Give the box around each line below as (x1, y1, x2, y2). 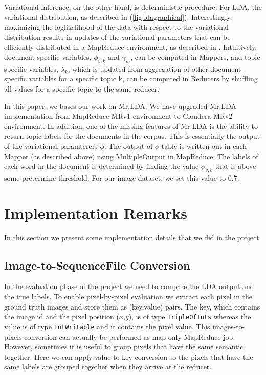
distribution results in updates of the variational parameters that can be (4, 31, 231, 42)
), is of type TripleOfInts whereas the (128, 311, 251, 322)
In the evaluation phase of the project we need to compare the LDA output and (4, 281, 254, 292)
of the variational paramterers (4, 140, 98, 151)
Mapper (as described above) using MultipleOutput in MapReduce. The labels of (4, 150, 258, 161)
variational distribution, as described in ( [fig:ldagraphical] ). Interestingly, (4, 11, 232, 22)
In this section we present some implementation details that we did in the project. (4, 232, 261, 242)
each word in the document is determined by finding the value (4, 161, 199, 171)
